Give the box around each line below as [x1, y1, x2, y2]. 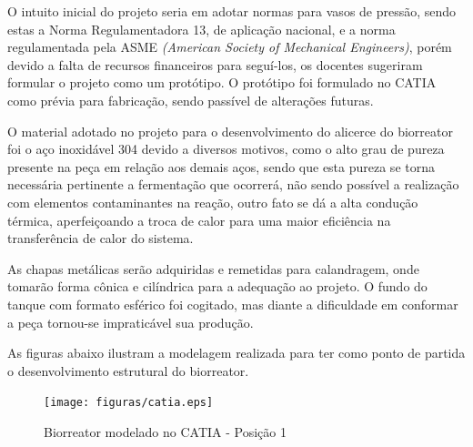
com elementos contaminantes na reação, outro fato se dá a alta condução [7, 192, 418, 211]
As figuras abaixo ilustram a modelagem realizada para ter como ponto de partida [7, 343, 466, 362]
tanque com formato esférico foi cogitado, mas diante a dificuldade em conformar [7, 294, 458, 313]
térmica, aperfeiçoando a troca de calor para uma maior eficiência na [7, 210, 391, 229]
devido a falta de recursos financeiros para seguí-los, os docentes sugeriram [7, 55, 423, 74]
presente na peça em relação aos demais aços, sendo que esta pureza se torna [7, 157, 435, 176]
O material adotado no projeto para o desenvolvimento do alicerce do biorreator [7, 121, 453, 140]
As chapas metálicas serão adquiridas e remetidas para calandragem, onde [7, 259, 419, 278]
